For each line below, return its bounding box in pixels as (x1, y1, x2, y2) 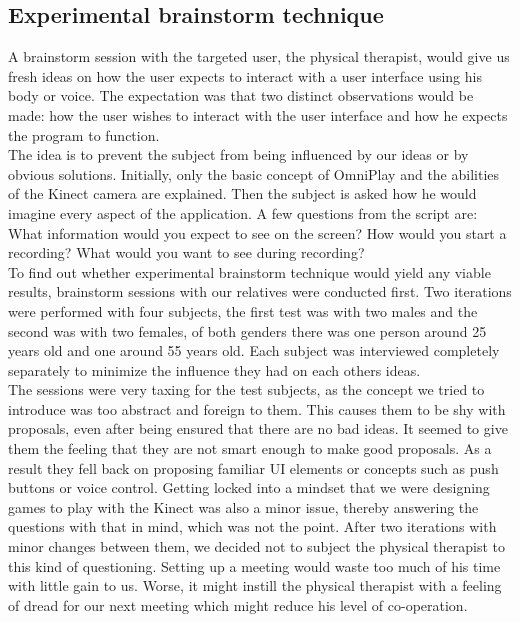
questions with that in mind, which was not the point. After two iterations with (8, 516, 497, 537)
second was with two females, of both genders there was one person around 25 (8, 320, 487, 341)
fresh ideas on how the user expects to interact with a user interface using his (8, 65, 482, 86)
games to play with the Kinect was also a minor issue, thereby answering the (8, 496, 479, 517)
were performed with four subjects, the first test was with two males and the (8, 300, 478, 321)
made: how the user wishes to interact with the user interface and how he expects (8, 104, 508, 125)
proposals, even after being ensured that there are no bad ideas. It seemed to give (8, 418, 508, 439)
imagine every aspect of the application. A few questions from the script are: (8, 202, 478, 223)
